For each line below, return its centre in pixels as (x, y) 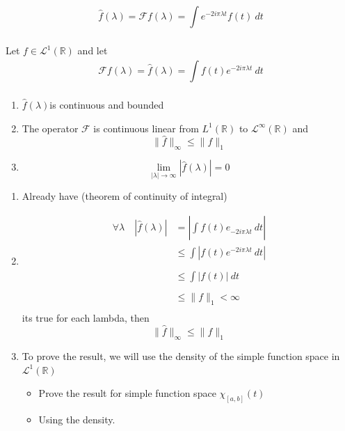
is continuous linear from (146, 128)
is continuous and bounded (107, 104)
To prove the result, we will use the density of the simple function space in (181, 355)
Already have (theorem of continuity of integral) (125, 196)
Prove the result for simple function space (127, 393)
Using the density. (77, 419)
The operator (50, 128)
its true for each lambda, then (86, 318)
